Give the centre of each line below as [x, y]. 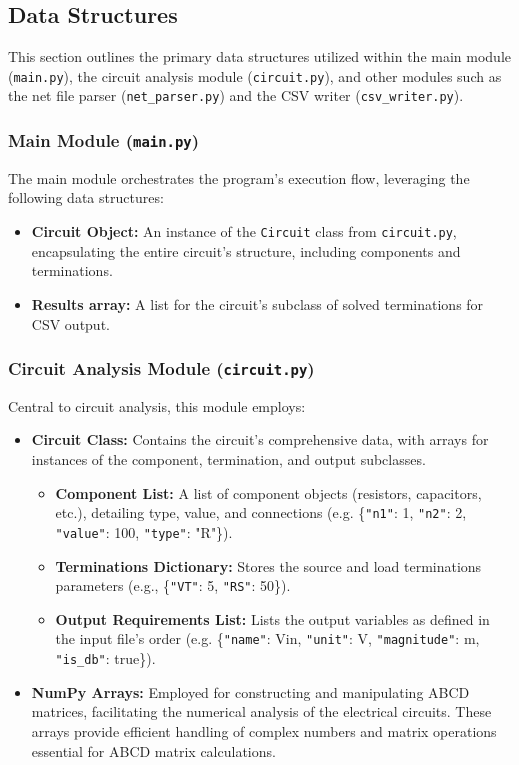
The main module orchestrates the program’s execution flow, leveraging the [239, 177]
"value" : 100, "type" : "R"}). [144, 531]
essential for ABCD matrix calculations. [153, 750]
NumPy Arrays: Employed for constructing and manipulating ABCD [250, 691]
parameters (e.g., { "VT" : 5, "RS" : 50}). [173, 585]
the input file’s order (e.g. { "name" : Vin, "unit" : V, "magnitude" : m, [267, 638]
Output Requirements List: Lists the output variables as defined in [272, 618]
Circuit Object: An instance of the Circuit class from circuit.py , [244, 231]
